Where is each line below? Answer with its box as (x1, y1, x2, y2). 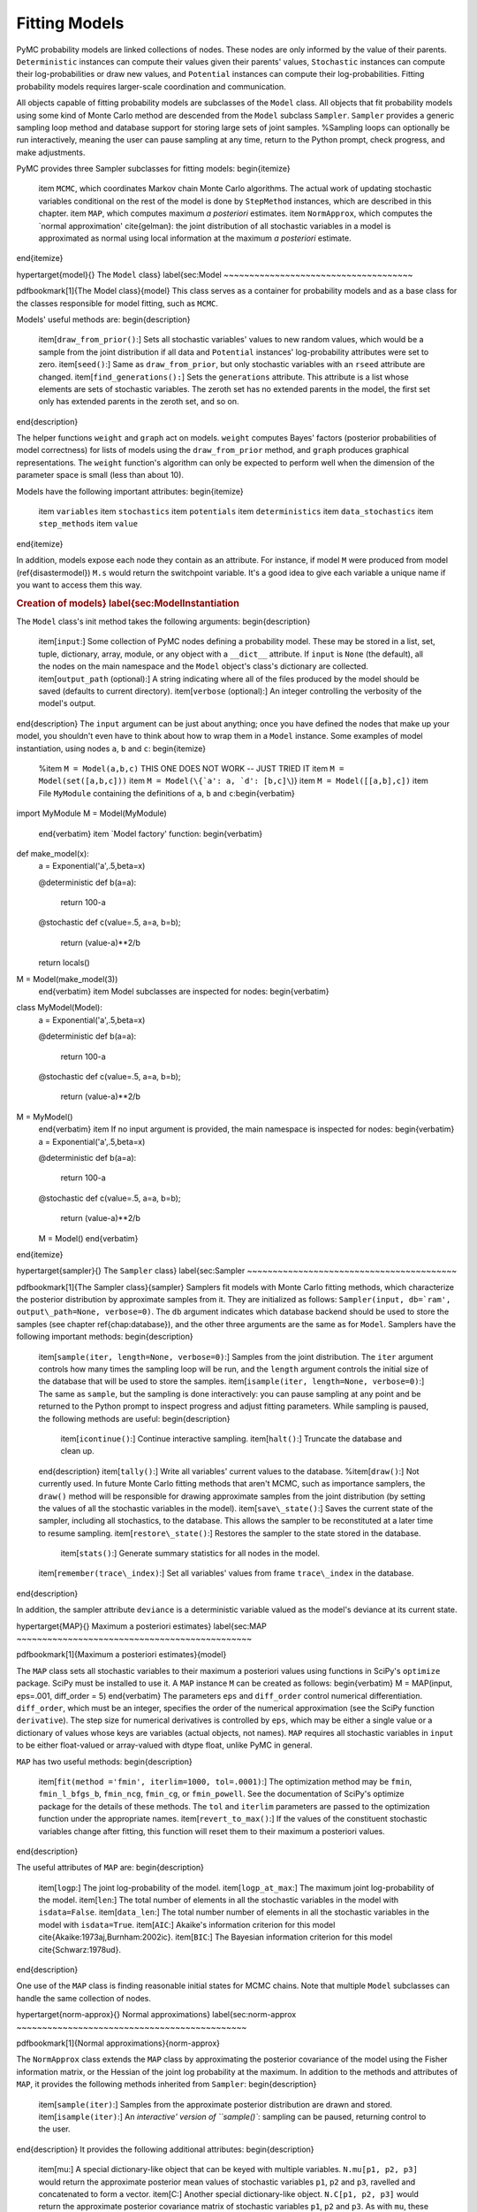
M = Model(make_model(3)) (16, 973, 118, 984)
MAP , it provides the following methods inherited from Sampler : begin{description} (16, 2079, 317, 2090)
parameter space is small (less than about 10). (16, 470, 185, 480)
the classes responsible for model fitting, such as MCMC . (16, 297, 219, 309)
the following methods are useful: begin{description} (38, 1413, 231, 1424)
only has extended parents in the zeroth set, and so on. (38, 396, 239, 407)
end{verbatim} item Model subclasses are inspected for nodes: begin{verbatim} (38, 987, 329, 997)
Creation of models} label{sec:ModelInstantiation (16, 597, 240, 610)
